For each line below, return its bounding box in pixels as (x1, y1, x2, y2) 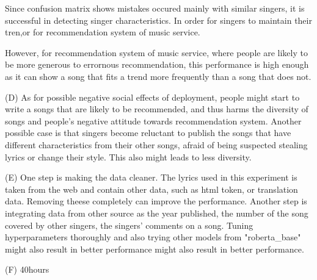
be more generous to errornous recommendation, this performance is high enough (5, 58, 309, 71)
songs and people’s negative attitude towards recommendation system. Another (5, 114, 302, 127)
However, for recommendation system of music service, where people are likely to (5, 46, 308, 59)
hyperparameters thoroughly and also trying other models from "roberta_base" (5, 231, 301, 243)
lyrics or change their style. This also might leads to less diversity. (5, 150, 252, 163)
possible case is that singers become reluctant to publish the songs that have (5, 126, 291, 139)
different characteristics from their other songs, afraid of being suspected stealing (5, 138, 308, 151)
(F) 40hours (5, 263, 49, 276)
